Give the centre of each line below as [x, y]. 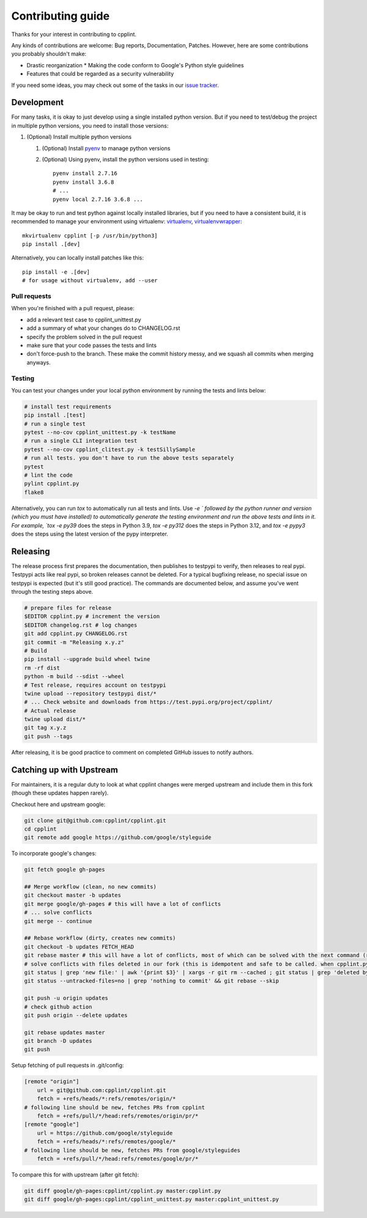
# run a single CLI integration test [81, 441]
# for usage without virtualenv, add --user [90, 281]
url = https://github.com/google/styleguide [105, 1133]
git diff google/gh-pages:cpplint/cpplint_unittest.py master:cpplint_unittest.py [152, 1199]
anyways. [39, 362]
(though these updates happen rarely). [60, 793]
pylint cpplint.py [52, 484]
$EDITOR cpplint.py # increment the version [92, 616]
